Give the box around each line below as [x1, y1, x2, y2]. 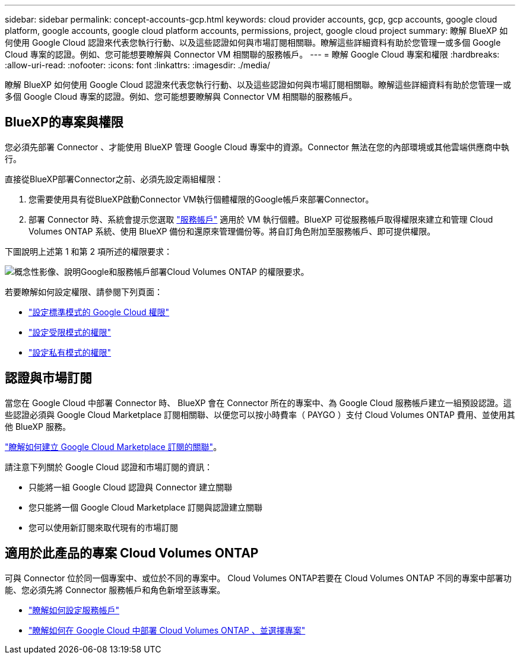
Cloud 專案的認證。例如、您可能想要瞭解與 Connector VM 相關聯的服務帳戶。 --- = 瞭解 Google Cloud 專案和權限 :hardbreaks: [5, 49, 500, 59]
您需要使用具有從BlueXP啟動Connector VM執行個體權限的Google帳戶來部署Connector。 [28, 194, 374, 204]
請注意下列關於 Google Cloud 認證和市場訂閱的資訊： [5, 461, 213, 472]
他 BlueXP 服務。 [5, 421, 71, 432]
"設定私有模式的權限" [28, 347, 112, 357]
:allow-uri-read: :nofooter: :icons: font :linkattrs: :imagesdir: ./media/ [5, 60, 271, 70]
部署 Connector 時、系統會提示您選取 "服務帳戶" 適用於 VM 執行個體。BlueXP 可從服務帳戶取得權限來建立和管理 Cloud [28, 214, 493, 224]
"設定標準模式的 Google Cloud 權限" [28, 306, 170, 317]
